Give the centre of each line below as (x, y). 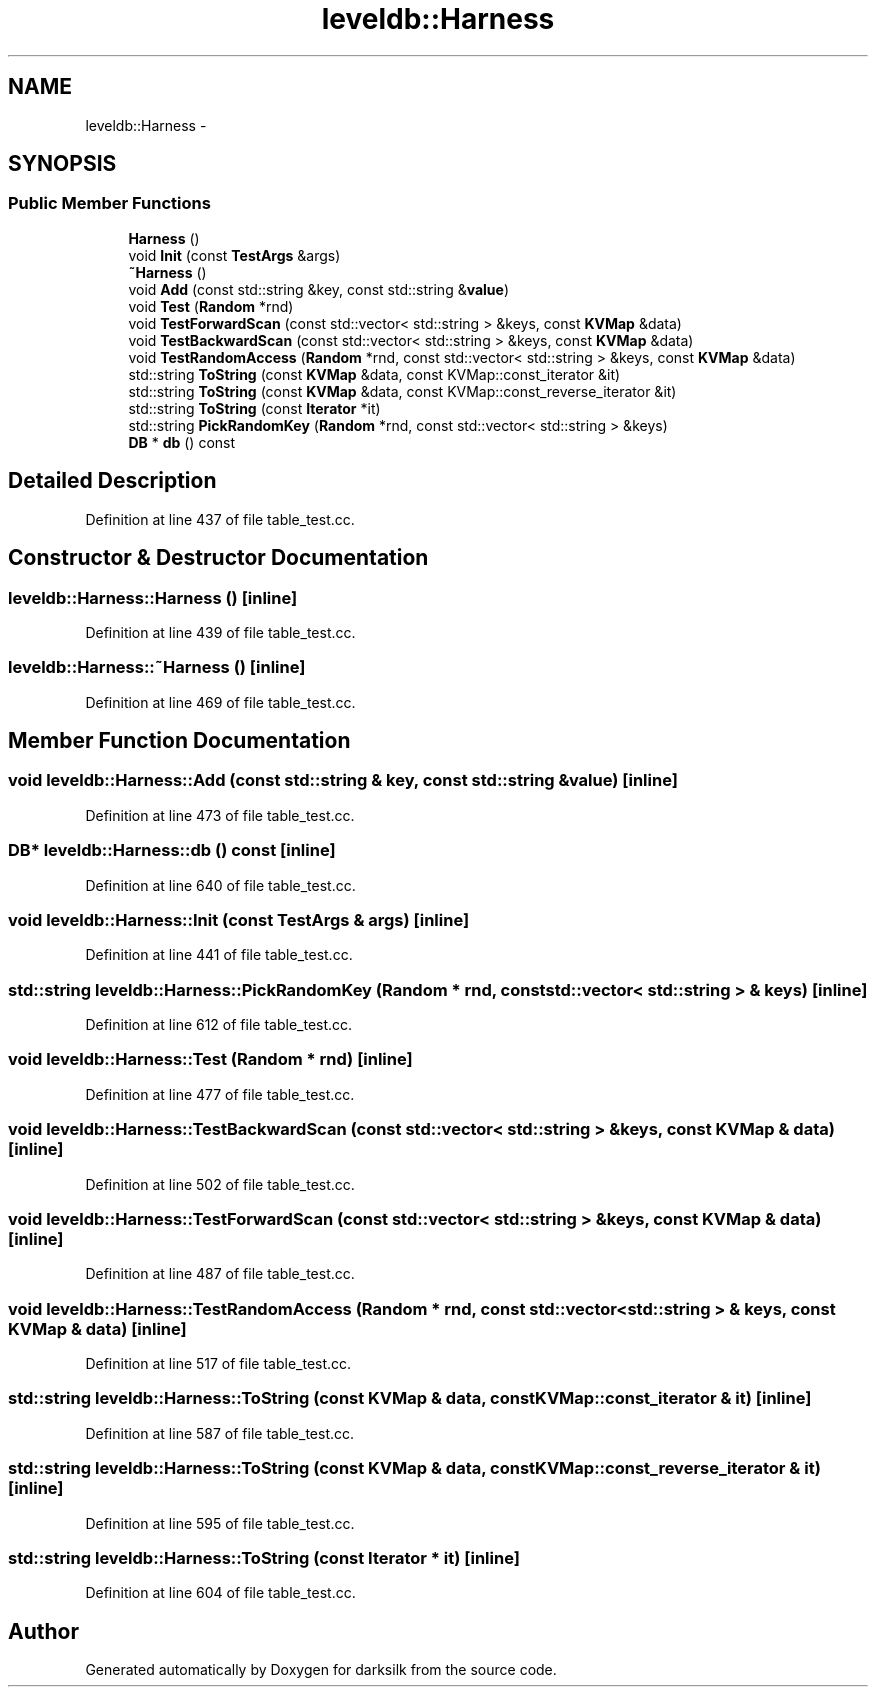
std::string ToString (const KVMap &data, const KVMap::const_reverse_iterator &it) (402, 391)
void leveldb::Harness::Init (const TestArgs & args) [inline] (239, 919)
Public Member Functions (109, 203)
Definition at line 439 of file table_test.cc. (220, 632)
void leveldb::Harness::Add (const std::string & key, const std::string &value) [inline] (343, 780)
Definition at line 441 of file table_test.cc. (219, 955)
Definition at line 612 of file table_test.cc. (219, 1025)
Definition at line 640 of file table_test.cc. (220, 885)
